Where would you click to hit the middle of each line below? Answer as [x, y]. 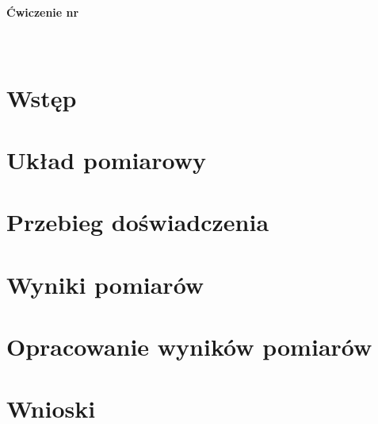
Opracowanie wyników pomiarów [189, 347]
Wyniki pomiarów [105, 284]
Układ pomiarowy [106, 159]
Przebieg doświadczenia [138, 222]
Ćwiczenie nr [43, 12]
